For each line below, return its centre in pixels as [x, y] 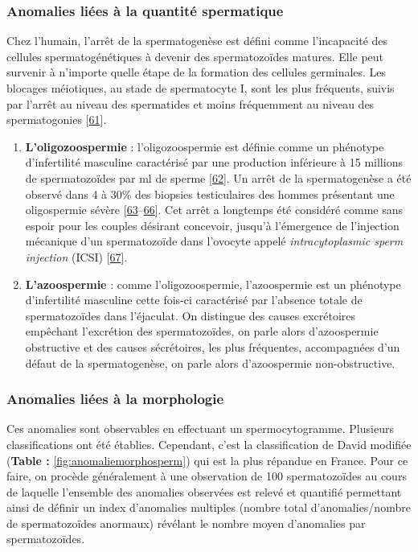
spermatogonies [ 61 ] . [57, 119]
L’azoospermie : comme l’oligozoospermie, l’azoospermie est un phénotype [213, 284]
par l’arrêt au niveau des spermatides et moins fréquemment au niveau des [191, 103]
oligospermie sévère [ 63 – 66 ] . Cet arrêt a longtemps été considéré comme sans [214, 210]
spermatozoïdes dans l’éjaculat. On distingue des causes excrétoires [190, 315]
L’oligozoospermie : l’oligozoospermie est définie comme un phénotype [205, 146]
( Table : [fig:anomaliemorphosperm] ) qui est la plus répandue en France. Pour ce [207, 460]
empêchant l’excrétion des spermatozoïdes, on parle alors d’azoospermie [202, 331]
